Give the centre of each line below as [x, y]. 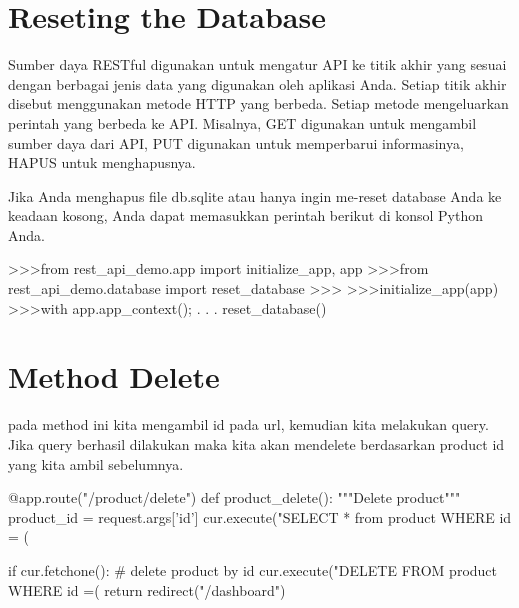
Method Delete [114, 376]
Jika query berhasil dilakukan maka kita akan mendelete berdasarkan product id [256, 443]
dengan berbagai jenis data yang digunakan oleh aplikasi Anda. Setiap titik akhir [257, 83]
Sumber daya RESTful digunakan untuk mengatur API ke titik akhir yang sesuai [257, 64]
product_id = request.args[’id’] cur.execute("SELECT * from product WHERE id [260, 516]
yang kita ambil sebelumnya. [96, 463]
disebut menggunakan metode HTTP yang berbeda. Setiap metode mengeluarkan [258, 103]
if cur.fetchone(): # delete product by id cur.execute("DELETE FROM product [253, 569]
